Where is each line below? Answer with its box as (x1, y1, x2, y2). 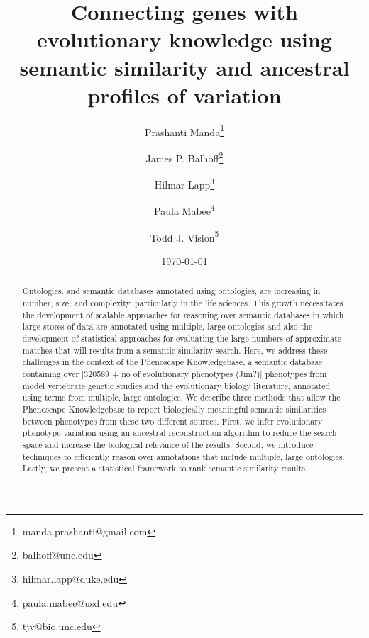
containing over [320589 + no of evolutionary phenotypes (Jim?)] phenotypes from (22, 367, 327, 379)
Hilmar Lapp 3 (154, 175, 215, 191)
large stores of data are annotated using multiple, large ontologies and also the (22, 320, 313, 332)
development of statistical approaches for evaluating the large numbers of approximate (22, 332, 342, 344)
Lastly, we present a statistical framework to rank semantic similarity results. (22, 462, 308, 474)
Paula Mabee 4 (154, 201, 215, 218)
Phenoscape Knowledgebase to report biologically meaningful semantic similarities (22, 403, 326, 415)
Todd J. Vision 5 (150, 228, 219, 245)
